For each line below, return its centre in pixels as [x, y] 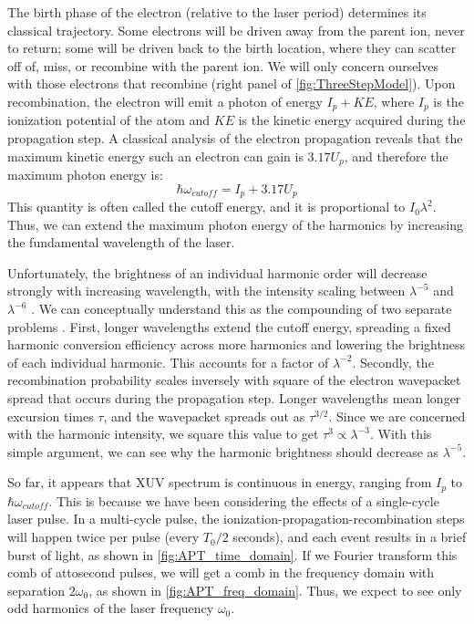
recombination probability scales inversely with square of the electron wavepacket [234, 380]
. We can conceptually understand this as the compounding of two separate [242, 309]
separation [36, 590]
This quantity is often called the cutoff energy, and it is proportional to [206, 207]
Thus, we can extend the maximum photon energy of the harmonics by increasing [236, 224]
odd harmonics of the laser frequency [111, 608]
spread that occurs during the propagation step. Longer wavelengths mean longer [234, 398]
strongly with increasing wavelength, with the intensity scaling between [206, 291]
